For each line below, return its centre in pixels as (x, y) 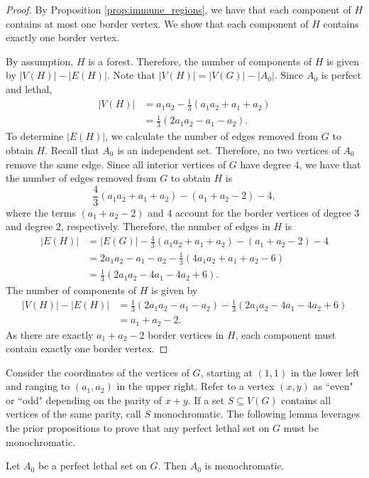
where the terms (41, 212)
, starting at (226, 372)
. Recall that (72, 150)
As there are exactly (50, 334)
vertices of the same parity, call (73, 414)
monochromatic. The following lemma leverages (257, 414)
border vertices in (186, 334)
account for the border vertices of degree (263, 212)
